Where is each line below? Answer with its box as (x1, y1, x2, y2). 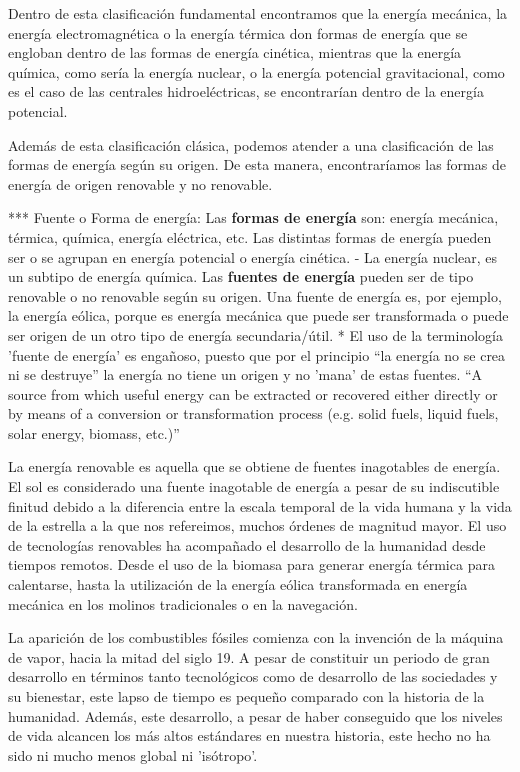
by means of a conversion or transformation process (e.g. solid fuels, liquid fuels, (8, 403, 499, 424)
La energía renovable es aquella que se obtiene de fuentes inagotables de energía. (8, 456, 501, 477)
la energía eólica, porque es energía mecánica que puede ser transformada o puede (8, 305, 509, 326)
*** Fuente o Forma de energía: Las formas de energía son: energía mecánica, (8, 207, 499, 228)
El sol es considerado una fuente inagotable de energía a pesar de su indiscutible (8, 476, 500, 497)
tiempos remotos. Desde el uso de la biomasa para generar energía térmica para (8, 554, 495, 575)
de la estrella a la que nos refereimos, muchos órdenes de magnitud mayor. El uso (8, 515, 507, 536)
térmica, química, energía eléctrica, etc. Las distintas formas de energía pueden (8, 226, 492, 247)
